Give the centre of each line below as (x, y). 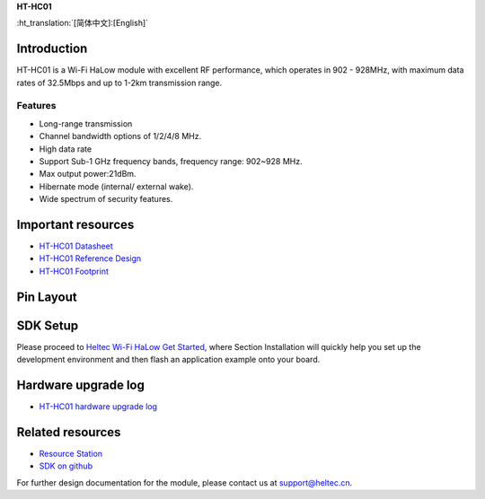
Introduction (52, 49)
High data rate (66, 149)
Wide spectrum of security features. (106, 199)
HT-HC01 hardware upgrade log (98, 407)
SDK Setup (48, 325)
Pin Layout (47, 297)
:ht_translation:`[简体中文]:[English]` (82, 23)
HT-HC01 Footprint (74, 271)
